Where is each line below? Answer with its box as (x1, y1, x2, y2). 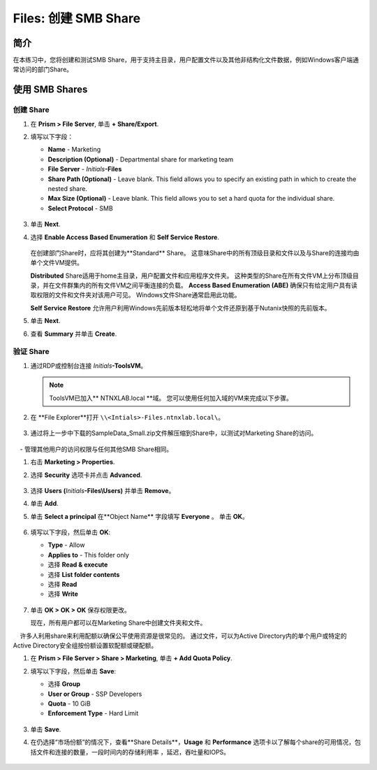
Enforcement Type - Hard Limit (47, 709, 139, 718)
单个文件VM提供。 (30, 259, 84, 267)
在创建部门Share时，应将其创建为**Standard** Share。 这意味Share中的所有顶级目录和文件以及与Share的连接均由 (30, 248, 360, 257)
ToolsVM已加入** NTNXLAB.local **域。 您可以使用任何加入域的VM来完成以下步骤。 (49, 394, 293, 402)
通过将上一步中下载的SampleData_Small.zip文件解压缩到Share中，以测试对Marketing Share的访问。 (30, 429, 318, 437)
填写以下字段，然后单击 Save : (30, 666, 117, 675)
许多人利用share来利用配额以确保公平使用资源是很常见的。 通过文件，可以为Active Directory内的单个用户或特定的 (20, 632, 347, 640)
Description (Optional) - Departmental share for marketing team (47, 155, 234, 164)
